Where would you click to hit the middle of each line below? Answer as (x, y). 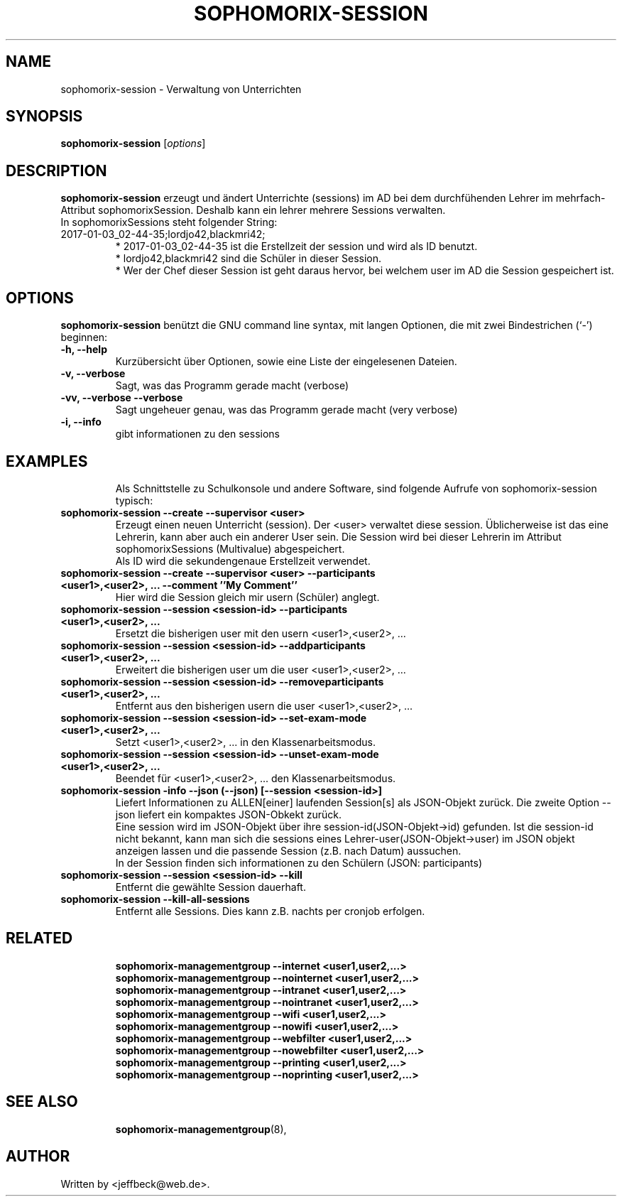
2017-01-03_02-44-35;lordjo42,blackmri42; (163, 234)
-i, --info (81, 422)
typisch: (134, 500)
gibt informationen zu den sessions (197, 434)
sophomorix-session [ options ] (133, 144)
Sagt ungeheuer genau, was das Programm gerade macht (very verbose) (287, 410)
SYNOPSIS (44, 117)
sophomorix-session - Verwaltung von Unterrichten (181, 89)
